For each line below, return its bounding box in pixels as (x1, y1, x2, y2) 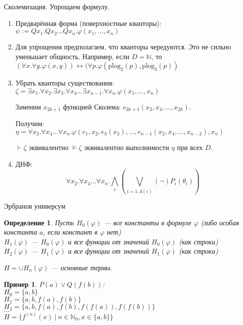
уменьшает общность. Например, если (15, 51, 130, 61)
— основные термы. (51, 262, 113, 273)
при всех (177, 142, 203, 152)
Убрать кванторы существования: (15, 78, 114, 88)
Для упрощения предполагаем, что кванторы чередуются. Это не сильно (15, 42, 231, 52)
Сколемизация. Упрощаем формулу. (4, 1, 110, 11)
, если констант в (43, 227, 98, 237)
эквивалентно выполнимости (84, 142, 169, 152)
